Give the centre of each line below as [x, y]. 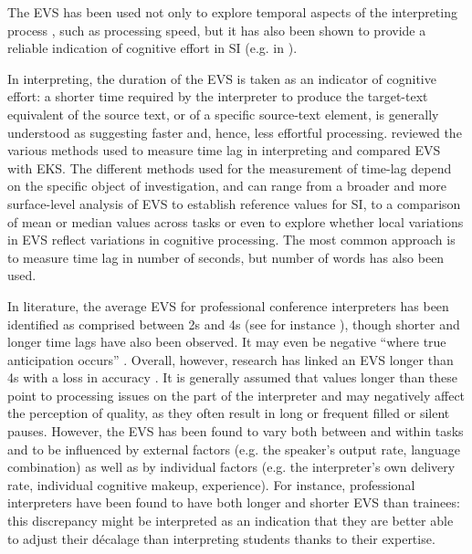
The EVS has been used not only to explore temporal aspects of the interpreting [232, 12]
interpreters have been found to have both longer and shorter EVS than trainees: [234, 502]
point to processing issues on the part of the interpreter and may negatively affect [236, 395]
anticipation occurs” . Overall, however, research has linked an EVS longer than [231, 359]
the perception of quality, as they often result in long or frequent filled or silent [229, 413]
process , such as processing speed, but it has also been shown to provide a [217, 30]
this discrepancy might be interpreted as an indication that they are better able [231, 521]
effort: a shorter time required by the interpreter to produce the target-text [218, 96]
